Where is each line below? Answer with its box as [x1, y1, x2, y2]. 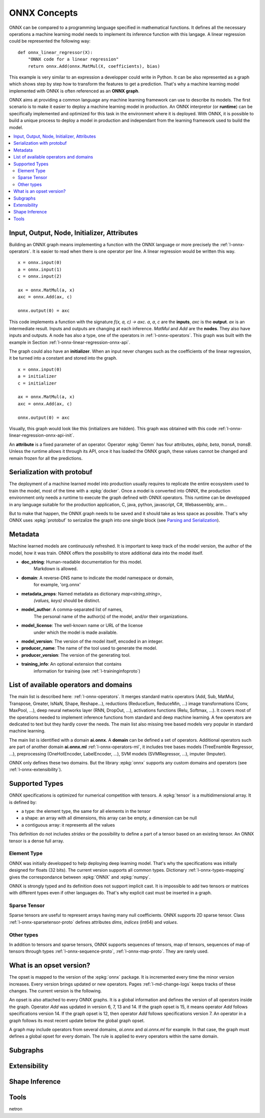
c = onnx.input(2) [18, 274, 62, 279]
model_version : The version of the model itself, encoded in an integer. [21, 638, 164, 644]
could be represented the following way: [9, 38, 91, 44]
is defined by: [9, 799, 37, 805]
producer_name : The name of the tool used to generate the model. [21, 645, 158, 651]
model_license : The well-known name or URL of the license [21, 623, 143, 628]
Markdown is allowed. [33, 566, 78, 572]
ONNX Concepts [9, 7, 78, 18]
